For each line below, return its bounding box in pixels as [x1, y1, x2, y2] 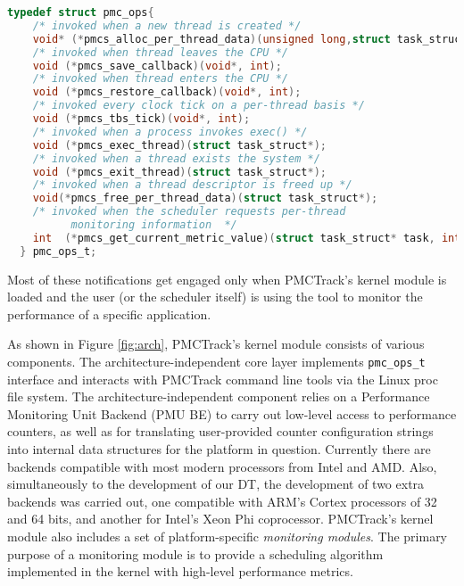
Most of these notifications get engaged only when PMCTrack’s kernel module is [7, 269, 447, 288]
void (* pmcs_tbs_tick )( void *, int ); [32, 112, 251, 125]
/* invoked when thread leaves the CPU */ [32, 45, 288, 59]
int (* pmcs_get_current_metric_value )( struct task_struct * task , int [32, 231, 461, 244]
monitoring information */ [70, 219, 237, 231]
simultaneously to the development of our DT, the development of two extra [7, 475, 425, 493]
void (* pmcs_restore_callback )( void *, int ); [32, 86, 302, 99]
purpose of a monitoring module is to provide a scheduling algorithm [7, 544, 384, 563]
